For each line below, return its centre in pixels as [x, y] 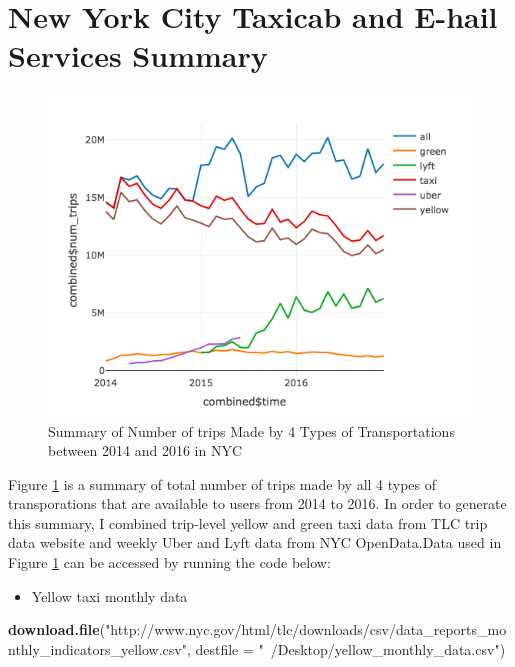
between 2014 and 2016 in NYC [145, 450]
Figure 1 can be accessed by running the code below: [169, 562]
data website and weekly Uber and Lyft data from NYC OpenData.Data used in [255, 542]
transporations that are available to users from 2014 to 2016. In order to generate [257, 503]
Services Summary [138, 55]
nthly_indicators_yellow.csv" [97, 648]
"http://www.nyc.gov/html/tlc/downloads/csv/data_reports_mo [306, 629]
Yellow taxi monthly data [109, 595]
